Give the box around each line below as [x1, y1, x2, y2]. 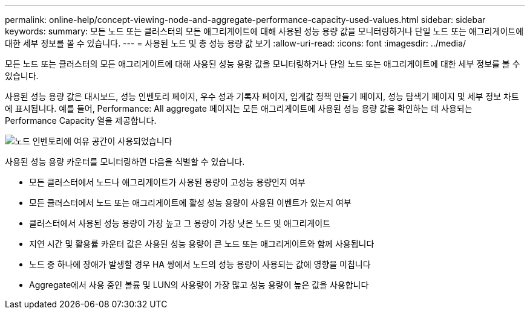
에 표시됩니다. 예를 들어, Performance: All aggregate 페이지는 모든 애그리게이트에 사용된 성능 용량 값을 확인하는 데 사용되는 [5, 103, 473, 114]
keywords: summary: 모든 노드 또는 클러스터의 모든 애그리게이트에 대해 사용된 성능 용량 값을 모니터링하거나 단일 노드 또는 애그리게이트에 [5, 26, 524, 36]
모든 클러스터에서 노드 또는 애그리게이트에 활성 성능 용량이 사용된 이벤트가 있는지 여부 [29, 197, 352, 208]
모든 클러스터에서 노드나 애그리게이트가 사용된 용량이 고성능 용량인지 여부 [29, 177, 306, 187]
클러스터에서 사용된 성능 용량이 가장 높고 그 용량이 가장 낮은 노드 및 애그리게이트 [29, 218, 331, 228]
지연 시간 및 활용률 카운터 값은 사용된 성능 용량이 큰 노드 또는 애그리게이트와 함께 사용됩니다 [29, 239, 375, 249]
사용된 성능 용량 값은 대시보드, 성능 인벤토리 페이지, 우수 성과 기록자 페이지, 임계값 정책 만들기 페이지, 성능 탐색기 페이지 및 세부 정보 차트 [5, 91, 519, 101]
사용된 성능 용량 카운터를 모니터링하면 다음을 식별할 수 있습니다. [5, 156, 245, 167]
